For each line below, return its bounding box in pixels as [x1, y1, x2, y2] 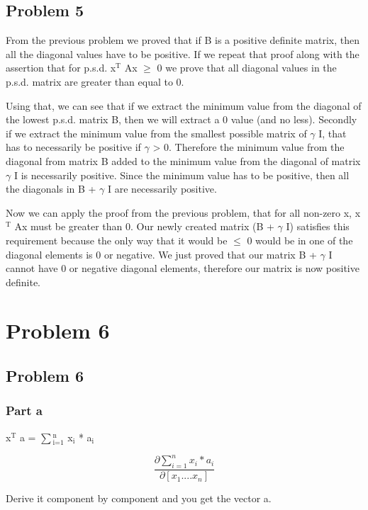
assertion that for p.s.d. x [6, 60, 116, 75]
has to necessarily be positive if [6, 140, 141, 154]
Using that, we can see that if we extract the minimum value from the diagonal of [6, 98, 362, 113]
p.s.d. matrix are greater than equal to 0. [6, 74, 184, 89]
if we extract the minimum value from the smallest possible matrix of [6, 125, 307, 140]
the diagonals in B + [6, 181, 96, 196]
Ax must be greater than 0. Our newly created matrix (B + [14, 219, 274, 234]
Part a [6, 402, 43, 419]
